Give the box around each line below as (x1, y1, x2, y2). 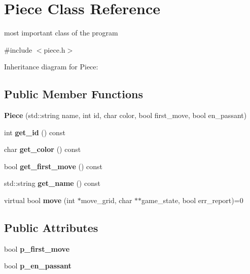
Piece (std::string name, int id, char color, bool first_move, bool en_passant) (4, 110, 247, 121)
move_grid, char (81, 195, 132, 206)
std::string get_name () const (4, 178, 100, 188)
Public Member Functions (4, 86, 143, 102)
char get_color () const (4, 144, 81, 154)
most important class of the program (4, 27, 118, 38)
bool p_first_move (4, 243, 70, 254)
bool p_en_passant (4, 260, 72, 271)
